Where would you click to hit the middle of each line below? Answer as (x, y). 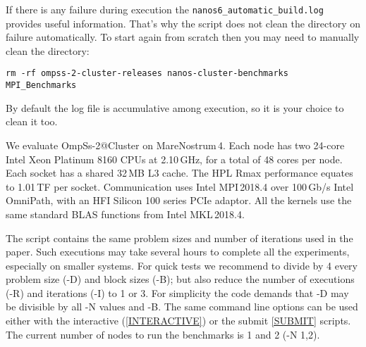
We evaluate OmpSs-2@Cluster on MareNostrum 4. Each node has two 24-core (175, 145)
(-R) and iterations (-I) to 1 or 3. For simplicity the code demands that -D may (177, 292)
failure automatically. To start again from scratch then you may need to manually (183, 37)
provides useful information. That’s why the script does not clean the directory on (183, 23)
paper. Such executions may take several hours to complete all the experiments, (178, 252)
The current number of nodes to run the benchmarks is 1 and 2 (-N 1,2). (163, 334)
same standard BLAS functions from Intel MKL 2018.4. (125, 214)
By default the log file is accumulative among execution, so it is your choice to (175, 107)
